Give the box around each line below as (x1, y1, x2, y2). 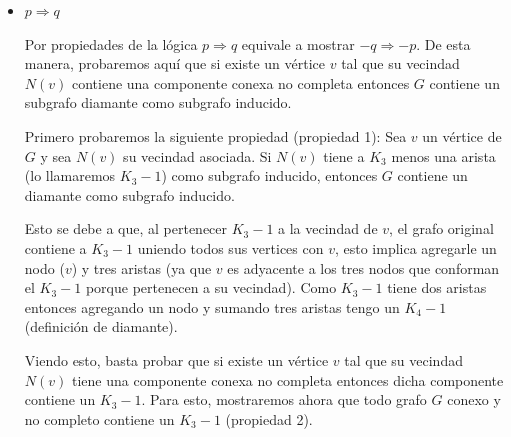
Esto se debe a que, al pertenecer (24, 218, 228, 239)
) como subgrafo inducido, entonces (161, 165, 378, 186)
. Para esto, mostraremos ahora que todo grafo (141, 389, 427, 410)
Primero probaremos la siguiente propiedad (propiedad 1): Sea (24, 125, 407, 146)
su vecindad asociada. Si (123, 145, 272, 166)
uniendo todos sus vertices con (137, 237, 324, 258)
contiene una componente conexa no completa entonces (71, 72, 410, 93)
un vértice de (422, 125, 502, 146)
